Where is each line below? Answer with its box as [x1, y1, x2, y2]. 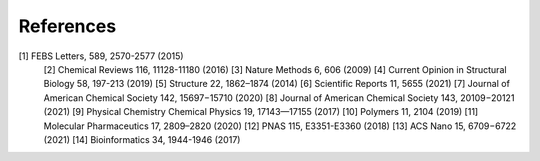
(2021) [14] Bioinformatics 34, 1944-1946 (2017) [43, 133, 241, 145]
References [18, 15, 117, 37]
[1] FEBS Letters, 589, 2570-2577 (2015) [18, 50, 184, 62]
